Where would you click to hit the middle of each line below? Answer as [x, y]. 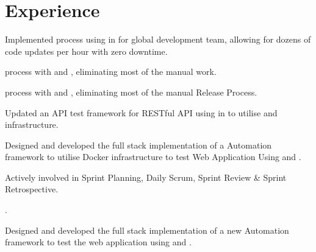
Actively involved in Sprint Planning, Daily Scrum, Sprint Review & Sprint [146, 177]
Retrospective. [32, 189]
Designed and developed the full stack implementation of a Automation [138, 145]
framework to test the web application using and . [98, 242]
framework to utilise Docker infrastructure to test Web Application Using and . [153, 157]
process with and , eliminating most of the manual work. [111, 72]
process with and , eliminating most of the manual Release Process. [131, 92]
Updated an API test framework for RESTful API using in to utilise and [141, 112]
